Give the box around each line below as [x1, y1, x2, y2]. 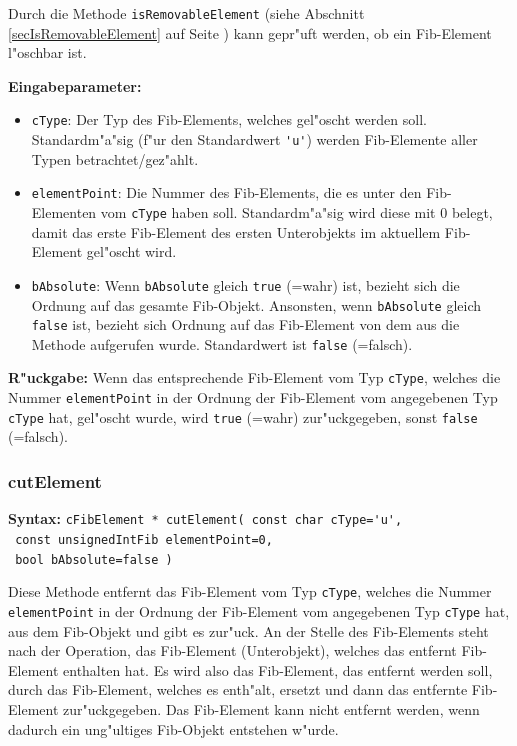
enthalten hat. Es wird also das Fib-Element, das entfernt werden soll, [63, 659, 493, 680]
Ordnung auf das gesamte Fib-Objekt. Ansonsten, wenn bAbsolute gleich [31, 294, 482, 315]
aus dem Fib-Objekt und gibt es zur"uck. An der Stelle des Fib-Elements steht [8, 620, 489, 641]
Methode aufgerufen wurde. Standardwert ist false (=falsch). [31, 333, 413, 354]
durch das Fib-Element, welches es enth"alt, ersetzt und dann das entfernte [8, 679, 468, 700]
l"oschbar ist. [8, 42, 87, 63]
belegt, [451, 202, 493, 222]
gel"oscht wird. [86, 241, 177, 262]
